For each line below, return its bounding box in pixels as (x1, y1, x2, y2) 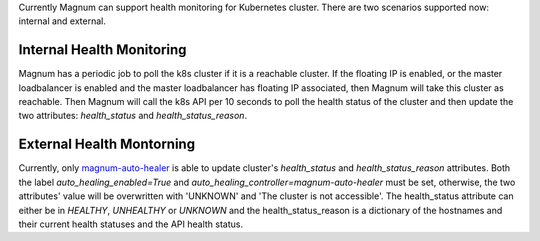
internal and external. (18, 15, 107, 27)
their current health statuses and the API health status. (18, 218, 244, 230)
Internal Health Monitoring (18, 41, 187, 59)
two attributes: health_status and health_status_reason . (18, 110, 248, 122)
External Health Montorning (18, 136, 195, 153)
